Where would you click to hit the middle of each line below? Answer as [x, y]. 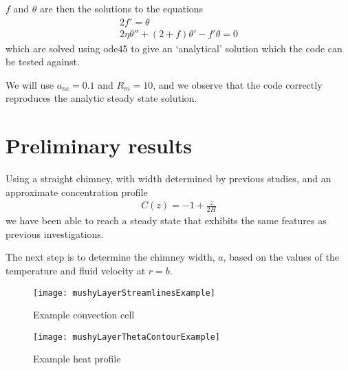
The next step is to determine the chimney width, [110, 257]
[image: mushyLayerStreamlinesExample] [124, 293]
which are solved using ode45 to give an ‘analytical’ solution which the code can [174, 48]
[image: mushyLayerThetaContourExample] [127, 337]
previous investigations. [55, 233]
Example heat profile [77, 359]
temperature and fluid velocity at [76, 270]
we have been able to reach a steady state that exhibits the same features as [166, 220]
